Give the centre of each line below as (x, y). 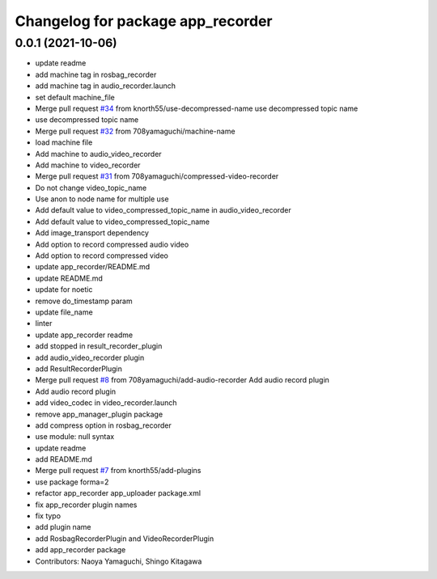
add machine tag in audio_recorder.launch (105, 86)
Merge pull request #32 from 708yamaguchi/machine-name (135, 131)
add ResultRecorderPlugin (79, 369)
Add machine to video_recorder (88, 165)
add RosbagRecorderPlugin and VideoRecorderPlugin (125, 539)
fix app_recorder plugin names (86, 505)
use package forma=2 (72, 482)
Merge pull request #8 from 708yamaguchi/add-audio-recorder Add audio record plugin (182, 380)
